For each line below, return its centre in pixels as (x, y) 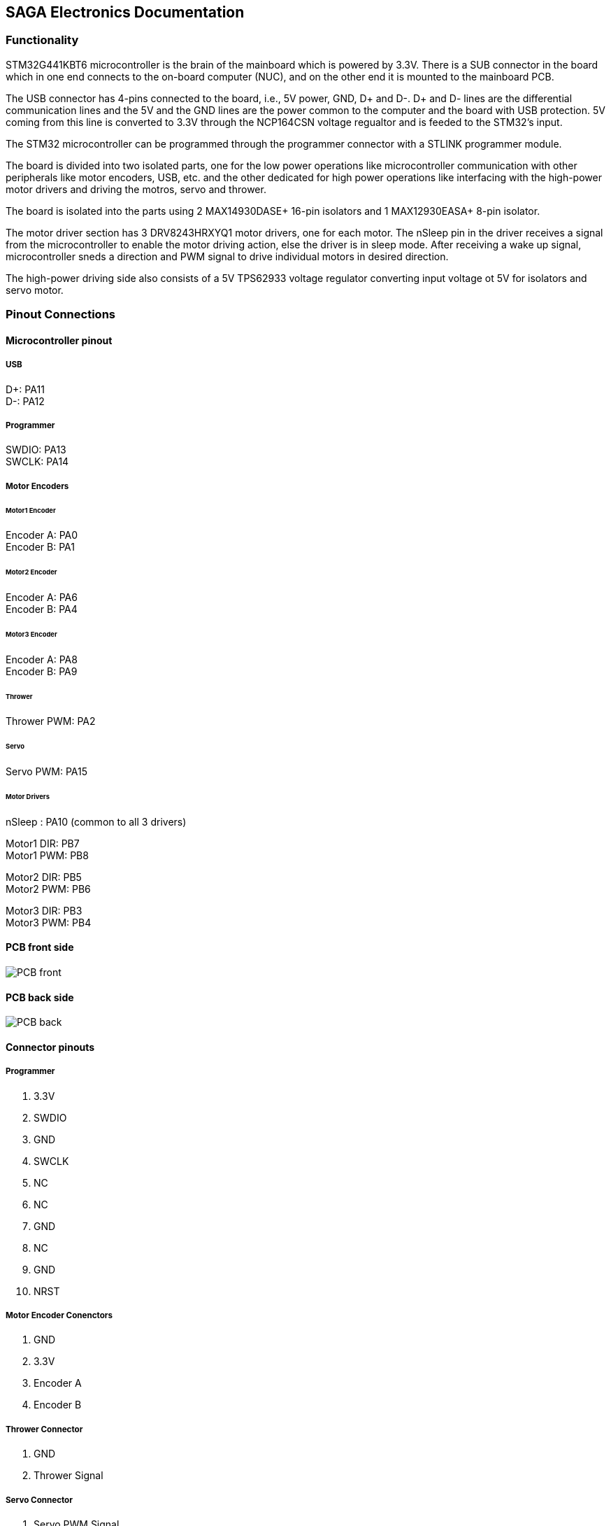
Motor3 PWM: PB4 (49, 922)
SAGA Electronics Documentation (125, 12)
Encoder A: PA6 (42, 598)
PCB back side (40, 997)
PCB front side (40, 947)
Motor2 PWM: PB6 (48, 889)
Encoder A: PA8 (42, 659)
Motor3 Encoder (31, 634)
